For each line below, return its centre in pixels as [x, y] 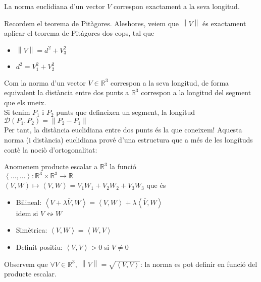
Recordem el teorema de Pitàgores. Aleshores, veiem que [92, 23]
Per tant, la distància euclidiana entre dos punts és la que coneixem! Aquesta [123, 130]
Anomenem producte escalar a [51, 166]
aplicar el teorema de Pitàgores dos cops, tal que [79, 33]
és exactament [224, 23]
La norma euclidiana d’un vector [55, 6]
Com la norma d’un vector [45, 82]
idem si [27, 213]
